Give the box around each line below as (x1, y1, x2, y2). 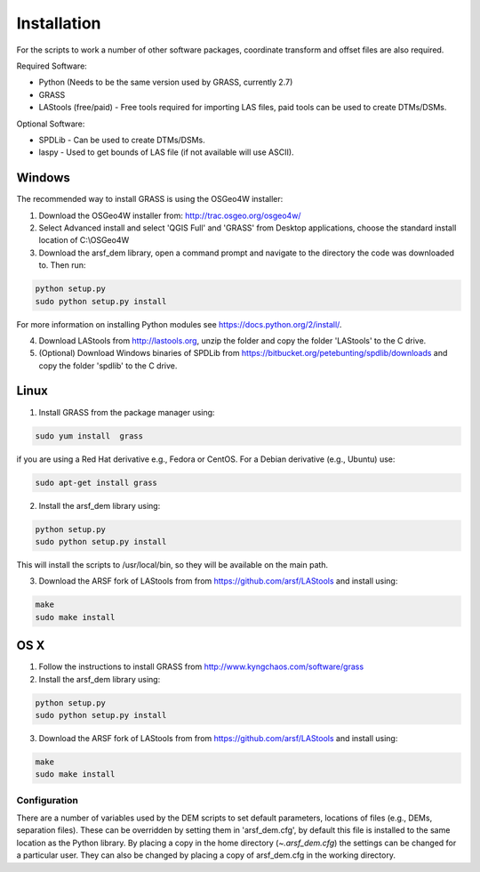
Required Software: (16, 61, 88, 71)
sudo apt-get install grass (35, 477, 157, 488)
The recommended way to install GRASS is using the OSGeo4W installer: (16, 194, 284, 205)
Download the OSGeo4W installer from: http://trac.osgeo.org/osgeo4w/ (38, 210, 301, 221)
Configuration (16, 794, 79, 806)
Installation (16, 13, 101, 33)
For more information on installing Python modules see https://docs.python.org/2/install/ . (16, 319, 342, 329)
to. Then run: (38, 260, 86, 270)
